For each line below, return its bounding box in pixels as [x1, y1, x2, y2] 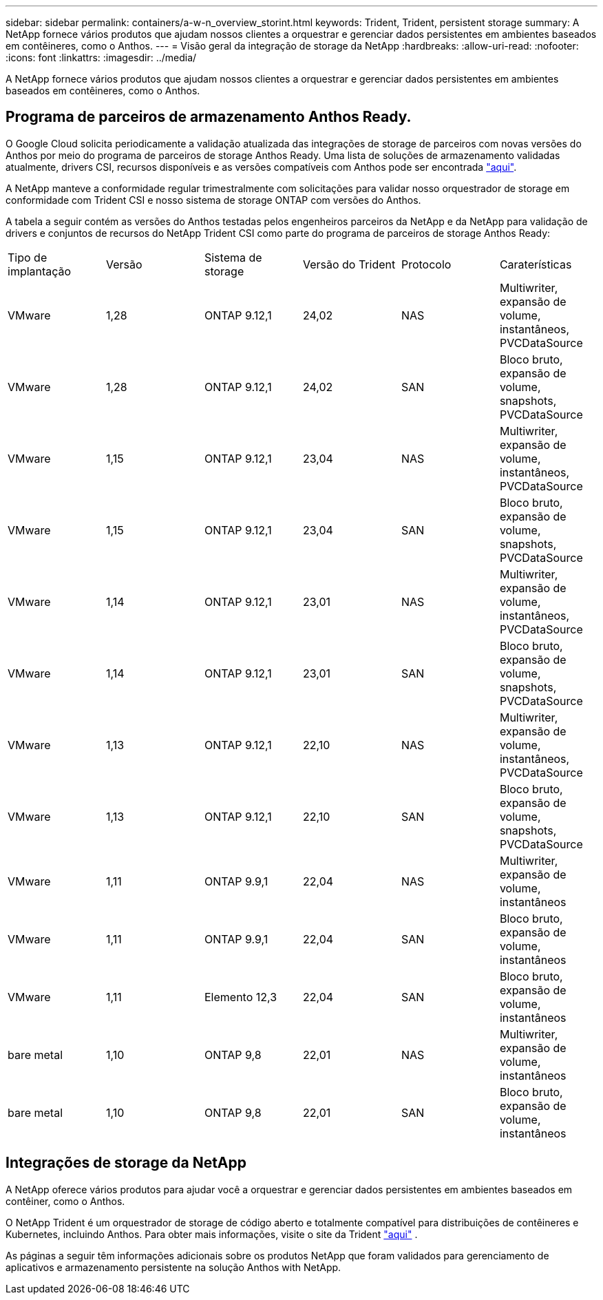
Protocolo [401, 257, 452, 271]
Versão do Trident [302, 257, 396, 271]
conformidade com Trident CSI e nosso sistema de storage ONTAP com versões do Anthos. [6, 193, 421, 206]
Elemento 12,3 [204, 989, 277, 1004]
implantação [8, 264, 72, 278]
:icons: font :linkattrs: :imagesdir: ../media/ [6, 52, 197, 63]
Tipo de [8, 250, 47, 264]
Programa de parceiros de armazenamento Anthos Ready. [6, 108, 412, 126]
